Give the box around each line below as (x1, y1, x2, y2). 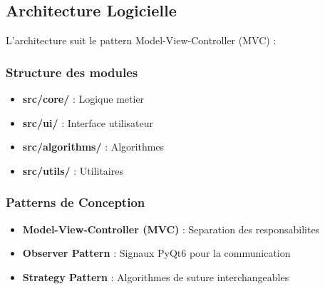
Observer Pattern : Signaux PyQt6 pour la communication (22, 245, 291, 260)
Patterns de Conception (6, 193, 145, 211)
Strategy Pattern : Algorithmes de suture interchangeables (22, 269, 289, 284)
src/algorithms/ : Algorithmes (22, 139, 165, 154)
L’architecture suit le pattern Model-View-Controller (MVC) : (6, 33, 277, 48)
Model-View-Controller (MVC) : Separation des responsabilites (22, 221, 320, 236)
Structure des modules (6, 63, 138, 81)
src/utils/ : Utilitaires (22, 163, 123, 178)
